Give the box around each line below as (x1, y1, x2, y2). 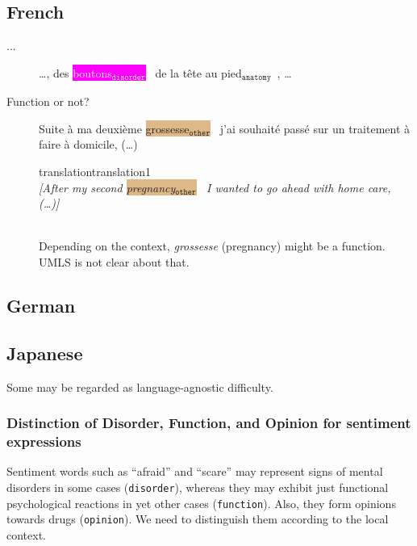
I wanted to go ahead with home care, (206, 178, 391, 195)
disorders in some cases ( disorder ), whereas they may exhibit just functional (6, 478, 389, 495)
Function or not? (6, 93, 90, 110)
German (6, 292, 76, 317)
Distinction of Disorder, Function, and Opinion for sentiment (6, 413, 411, 433)
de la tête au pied (155, 64, 242, 81)
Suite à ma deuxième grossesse (39, 120, 190, 136)
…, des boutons (39, 64, 112, 81)
